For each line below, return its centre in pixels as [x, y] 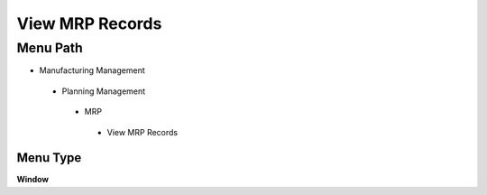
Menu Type [49, 158]
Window [33, 180]
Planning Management [104, 91]
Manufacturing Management [92, 70]
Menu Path [50, 48]
